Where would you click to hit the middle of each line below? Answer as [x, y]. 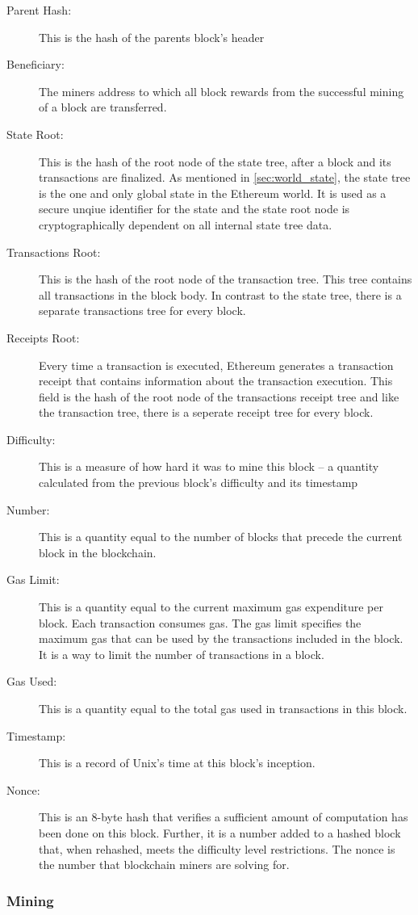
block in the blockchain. [98, 552]
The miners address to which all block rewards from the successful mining [222, 91]
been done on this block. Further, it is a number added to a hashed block [220, 832]
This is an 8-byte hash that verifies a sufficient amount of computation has [224, 817]
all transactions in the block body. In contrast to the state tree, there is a [220, 294]
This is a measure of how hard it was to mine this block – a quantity [209, 466]
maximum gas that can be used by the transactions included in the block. [221, 638]
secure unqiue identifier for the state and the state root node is [194, 209]
